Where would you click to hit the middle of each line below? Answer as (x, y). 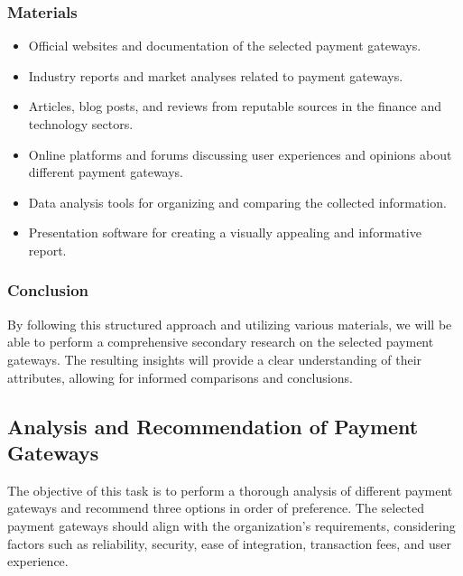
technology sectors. (81, 124)
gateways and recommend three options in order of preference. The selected (216, 508)
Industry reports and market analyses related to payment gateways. (216, 75)
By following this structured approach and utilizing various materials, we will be (230, 324)
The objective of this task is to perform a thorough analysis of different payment (230, 490)
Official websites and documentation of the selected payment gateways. (225, 46)
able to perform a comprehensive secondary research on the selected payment (221, 342)
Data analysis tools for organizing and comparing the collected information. (237, 202)
